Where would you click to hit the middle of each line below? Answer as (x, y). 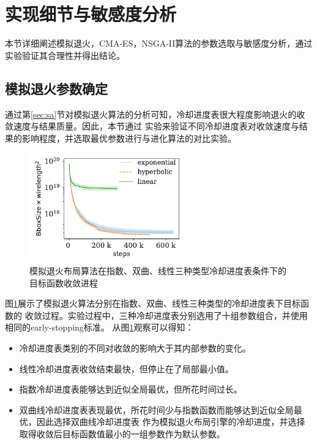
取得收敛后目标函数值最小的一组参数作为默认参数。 (122, 433)
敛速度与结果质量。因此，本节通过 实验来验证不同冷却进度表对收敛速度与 (152, 126)
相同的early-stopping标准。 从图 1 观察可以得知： (99, 327)
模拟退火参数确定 (56, 88)
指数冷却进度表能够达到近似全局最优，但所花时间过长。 (131, 389)
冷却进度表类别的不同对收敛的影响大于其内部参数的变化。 (135, 347)
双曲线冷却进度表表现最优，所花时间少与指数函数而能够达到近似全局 (156, 409)
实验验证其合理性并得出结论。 (65, 55)
